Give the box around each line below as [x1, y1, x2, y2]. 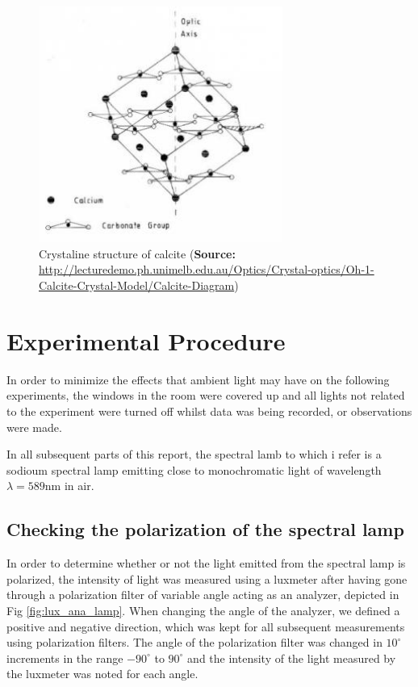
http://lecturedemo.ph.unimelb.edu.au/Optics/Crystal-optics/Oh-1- [39, 261, 374, 278]
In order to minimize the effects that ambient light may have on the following [6, 371, 390, 387]
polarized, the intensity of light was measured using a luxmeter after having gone [6, 570, 408, 587]
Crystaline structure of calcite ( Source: [39, 245, 236, 262]
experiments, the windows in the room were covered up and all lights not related [6, 387, 405, 404]
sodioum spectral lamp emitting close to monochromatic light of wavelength [6, 461, 382, 478]
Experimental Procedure [6, 324, 286, 357]
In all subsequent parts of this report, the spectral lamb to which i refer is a [6, 446, 382, 463]
